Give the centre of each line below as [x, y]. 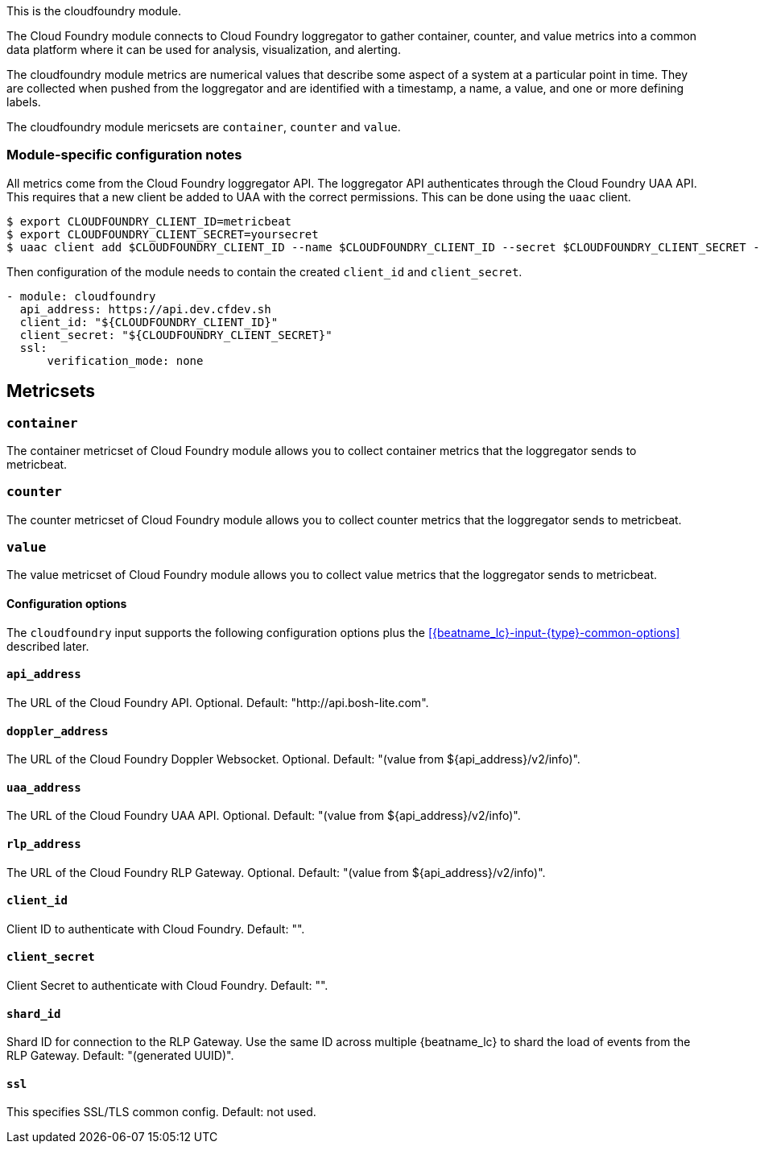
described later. [48, 646]
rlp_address [44, 844]
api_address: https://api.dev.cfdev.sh [145, 309]
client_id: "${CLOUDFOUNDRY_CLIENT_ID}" [149, 322]
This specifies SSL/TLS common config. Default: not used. [161, 1112]
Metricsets [51, 391]
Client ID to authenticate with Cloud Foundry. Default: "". [156, 929]
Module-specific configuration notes [124, 155]
